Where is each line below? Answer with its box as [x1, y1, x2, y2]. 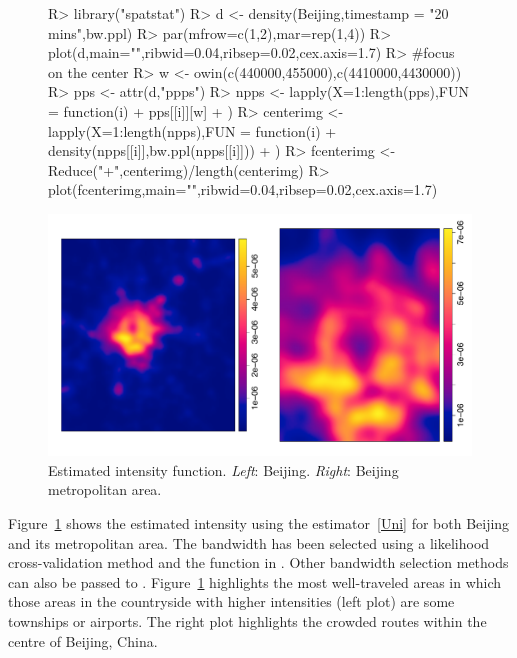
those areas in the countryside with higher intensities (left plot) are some [8, 591, 455, 612]
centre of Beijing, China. [8, 630, 158, 651]
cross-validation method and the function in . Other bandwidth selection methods [8, 552, 509, 573]
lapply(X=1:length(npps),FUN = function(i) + [48, 120, 337, 141]
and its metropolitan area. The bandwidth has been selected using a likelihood [8, 532, 490, 553]
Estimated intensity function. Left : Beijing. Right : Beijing [48, 459, 399, 480]
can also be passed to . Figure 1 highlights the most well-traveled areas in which [8, 571, 502, 592]
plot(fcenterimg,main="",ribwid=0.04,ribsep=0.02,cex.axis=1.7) [48, 179, 438, 200]
